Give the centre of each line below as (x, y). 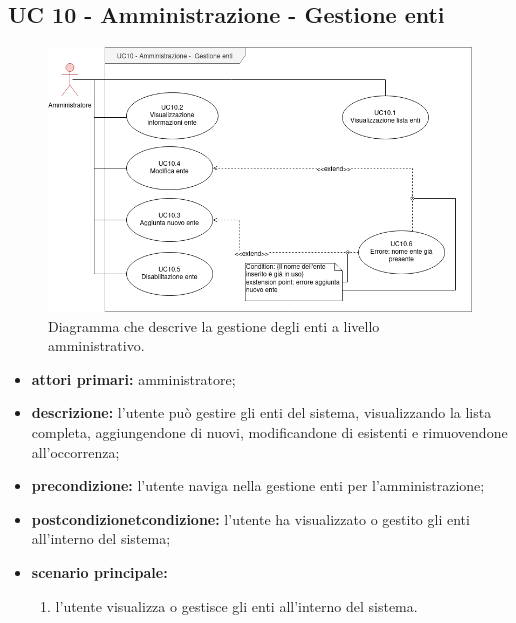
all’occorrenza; (75, 451)
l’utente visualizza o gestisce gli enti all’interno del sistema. (236, 605)
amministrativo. (96, 345)
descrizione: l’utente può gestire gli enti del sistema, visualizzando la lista (261, 412)
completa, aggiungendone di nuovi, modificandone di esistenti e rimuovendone (269, 432)
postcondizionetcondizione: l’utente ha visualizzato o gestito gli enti (250, 518)
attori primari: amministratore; (133, 378)
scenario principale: (99, 572)
